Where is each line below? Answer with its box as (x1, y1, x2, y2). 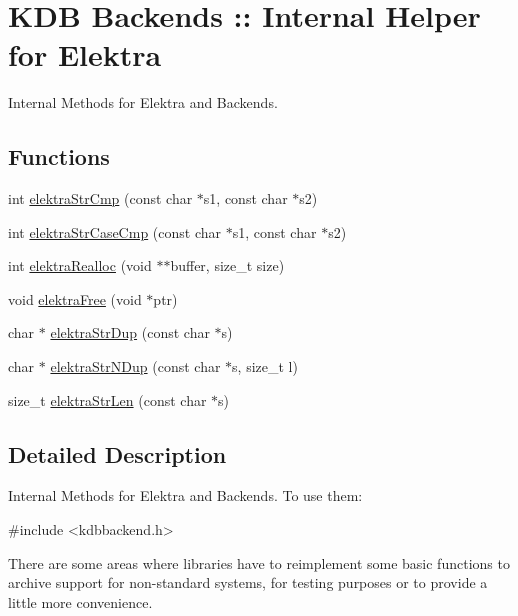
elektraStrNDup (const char (50, 356, 221, 377)
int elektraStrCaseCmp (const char (8, 221, 221, 242)
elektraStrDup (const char (50, 322, 210, 343)
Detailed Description (8, 438, 227, 469)
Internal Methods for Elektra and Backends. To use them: (8, 485, 363, 506)
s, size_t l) (232, 356, 298, 377)
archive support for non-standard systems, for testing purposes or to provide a (8, 572, 488, 593)
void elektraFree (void (8, 288, 142, 309)
